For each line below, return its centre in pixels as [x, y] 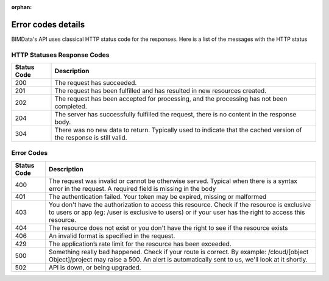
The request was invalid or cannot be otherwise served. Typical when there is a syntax [173, 181]
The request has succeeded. [96, 83]
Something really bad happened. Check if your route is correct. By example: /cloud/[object [179, 252]
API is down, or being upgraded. [95, 267]
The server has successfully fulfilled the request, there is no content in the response [175, 115]
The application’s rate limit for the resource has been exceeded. [140, 244]
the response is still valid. [91, 138]
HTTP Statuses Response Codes [60, 55]
